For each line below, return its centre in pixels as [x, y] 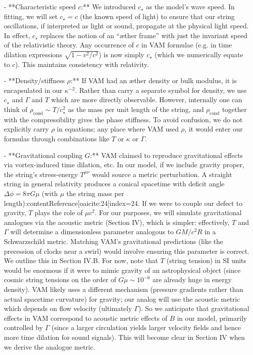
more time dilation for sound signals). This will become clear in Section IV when [125, 337]
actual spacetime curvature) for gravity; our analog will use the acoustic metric [122, 299]
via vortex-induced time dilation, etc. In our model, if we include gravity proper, [124, 165]
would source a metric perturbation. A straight [162, 174]
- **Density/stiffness [34, 80]
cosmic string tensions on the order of [60, 279]
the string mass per [95, 193]
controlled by [23, 327]
